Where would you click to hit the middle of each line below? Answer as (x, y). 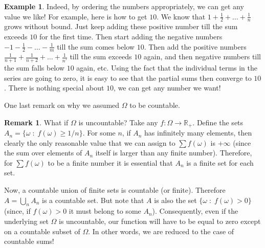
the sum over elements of (43, 153)
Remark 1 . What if (36, 122)
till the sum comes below (96, 46)
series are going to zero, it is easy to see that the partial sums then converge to (128, 77)
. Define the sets (218, 122)
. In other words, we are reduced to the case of (161, 231)
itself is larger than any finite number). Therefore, (174, 153)
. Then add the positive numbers (195, 46)
